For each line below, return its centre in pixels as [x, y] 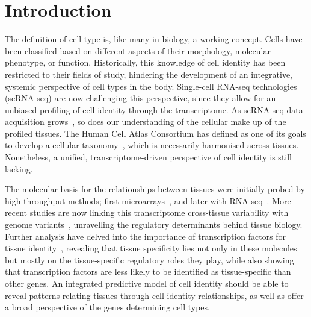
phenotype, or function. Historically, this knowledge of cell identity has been [145, 62]
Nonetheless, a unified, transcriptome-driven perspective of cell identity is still [149, 157]
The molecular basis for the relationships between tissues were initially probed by [155, 189]
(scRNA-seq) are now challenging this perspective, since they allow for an [140, 98]
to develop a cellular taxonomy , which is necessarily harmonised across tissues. [152, 145]
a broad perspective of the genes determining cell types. [107, 307]
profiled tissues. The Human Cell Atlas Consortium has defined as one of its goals [155, 133]
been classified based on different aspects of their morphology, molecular [138, 50]
